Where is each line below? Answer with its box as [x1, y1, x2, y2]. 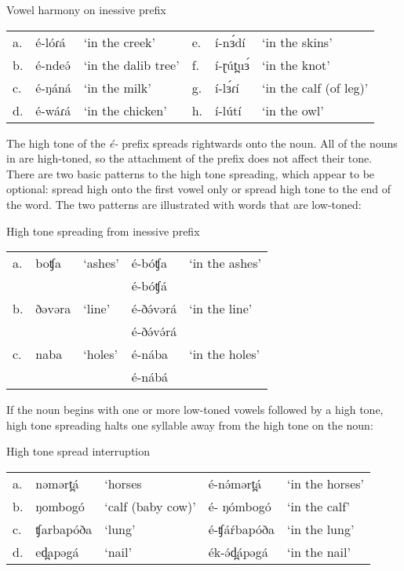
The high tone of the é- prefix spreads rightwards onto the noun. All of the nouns [6, 134, 398, 151]
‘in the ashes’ [189, 254, 261, 273]
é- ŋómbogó [208, 496, 271, 515]
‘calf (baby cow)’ [104, 496, 196, 515]
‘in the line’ [189, 299, 253, 318]
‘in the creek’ [83, 32, 155, 51]
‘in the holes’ [189, 345, 260, 364]
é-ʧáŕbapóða [208, 519, 275, 538]
